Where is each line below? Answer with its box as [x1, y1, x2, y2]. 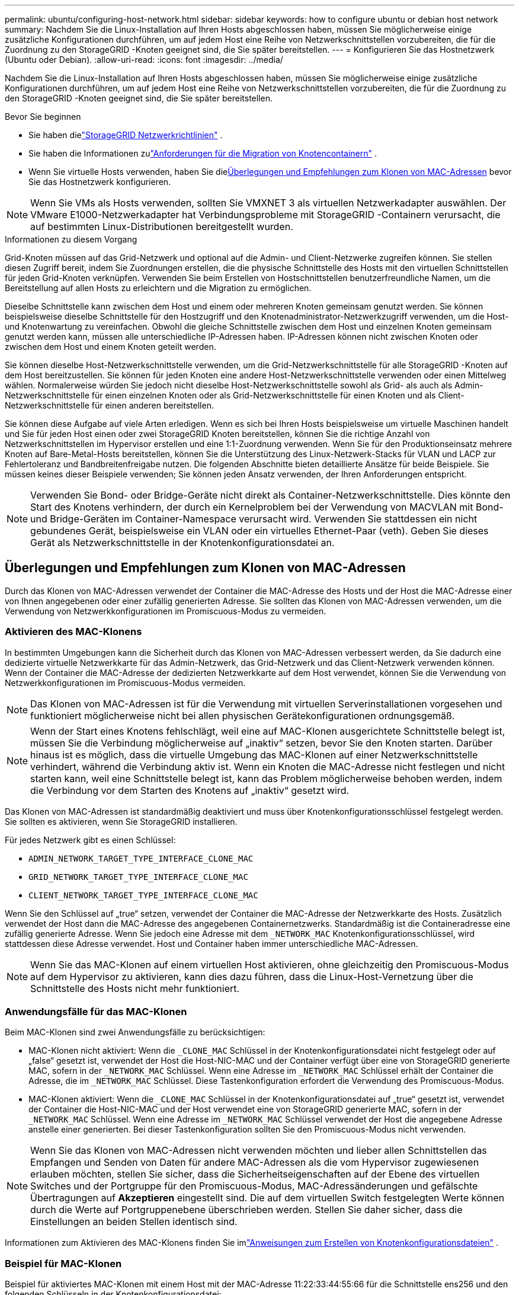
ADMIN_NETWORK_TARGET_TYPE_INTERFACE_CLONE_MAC [28, 853, 254, 863]
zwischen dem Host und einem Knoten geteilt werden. [5, 342, 216, 352]
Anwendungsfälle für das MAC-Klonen [5, 1005, 187, 1017]
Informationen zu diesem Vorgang [5, 234, 137, 244]
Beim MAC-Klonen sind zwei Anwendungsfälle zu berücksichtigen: [5, 1027, 265, 1038]
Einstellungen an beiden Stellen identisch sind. [30, 1216, 238, 1228]
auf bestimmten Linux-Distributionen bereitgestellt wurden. [30, 221, 293, 232]
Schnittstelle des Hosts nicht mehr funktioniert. [30, 982, 240, 994]
